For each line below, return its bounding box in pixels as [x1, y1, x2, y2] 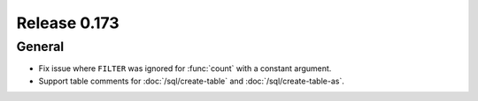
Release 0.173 [16, 13, 119, 32]
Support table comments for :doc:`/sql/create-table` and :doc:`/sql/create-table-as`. [38, 76, 344, 86]
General [16, 39, 65, 54]
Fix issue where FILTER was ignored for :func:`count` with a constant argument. [38, 63, 332, 74]
